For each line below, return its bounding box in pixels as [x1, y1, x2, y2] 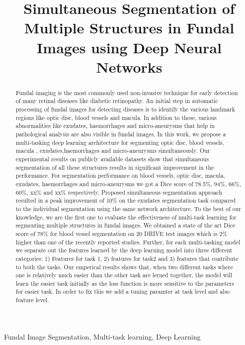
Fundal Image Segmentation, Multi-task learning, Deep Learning [4, 331, 201, 342]
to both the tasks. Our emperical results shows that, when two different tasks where [15, 262, 233, 271]
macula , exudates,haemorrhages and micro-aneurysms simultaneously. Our [15, 146, 210, 155]
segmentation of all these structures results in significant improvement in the [15, 163, 214, 171]
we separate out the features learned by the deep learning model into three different [15, 246, 233, 254]
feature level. [15, 296, 49, 304]
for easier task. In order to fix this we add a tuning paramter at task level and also [15, 287, 230, 296]
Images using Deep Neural [37, 37, 222, 57]
